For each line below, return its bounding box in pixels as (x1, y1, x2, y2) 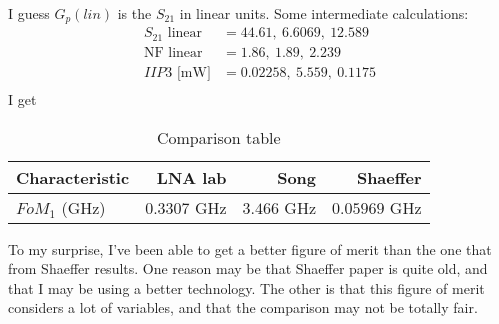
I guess (8, 3, 50, 23)
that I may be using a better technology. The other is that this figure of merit (8, 277, 485, 298)
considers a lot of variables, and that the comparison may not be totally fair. (8, 297, 478, 318)
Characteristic (16, 165, 130, 189)
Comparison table (156, 125, 281, 149)
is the (117, 3, 152, 23)
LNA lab (156, 165, 227, 189)
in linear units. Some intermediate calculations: (179, 3, 469, 23)
